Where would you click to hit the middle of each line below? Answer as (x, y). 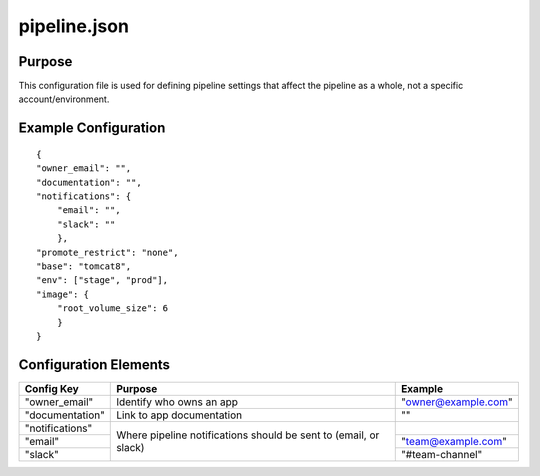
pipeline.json (74, 26)
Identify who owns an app (177, 402)
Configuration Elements (94, 364)
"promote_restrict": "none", (107, 252)
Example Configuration (92, 128)
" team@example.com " (453, 441)
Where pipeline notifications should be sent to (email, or (248, 435)
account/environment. (64, 99)
